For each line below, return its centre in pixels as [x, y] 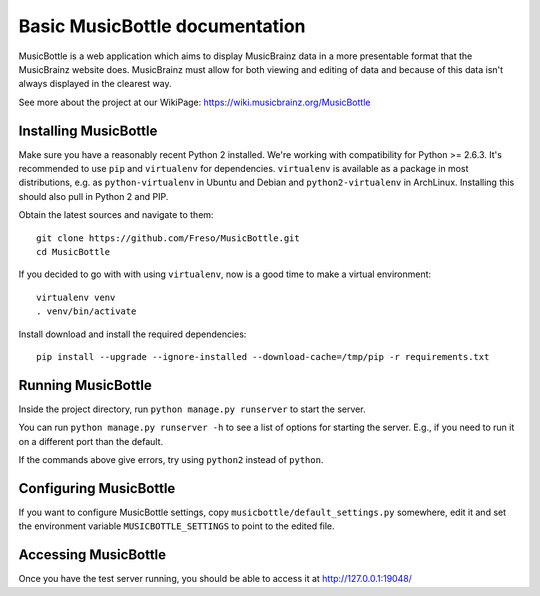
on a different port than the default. [91, 441]
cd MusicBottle [73, 251]
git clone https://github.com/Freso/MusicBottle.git [168, 238]
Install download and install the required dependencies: [132, 334]
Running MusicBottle [85, 385]
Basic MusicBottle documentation [162, 26]
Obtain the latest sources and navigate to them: [116, 215]
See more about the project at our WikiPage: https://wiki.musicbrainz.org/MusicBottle [194, 102]
